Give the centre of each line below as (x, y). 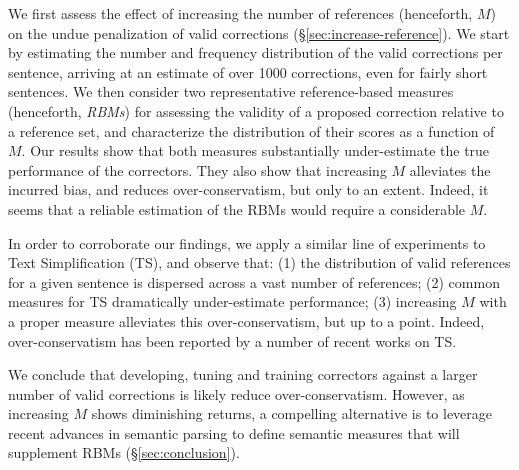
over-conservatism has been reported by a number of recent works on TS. (232, 340)
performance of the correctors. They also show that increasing (197, 169)
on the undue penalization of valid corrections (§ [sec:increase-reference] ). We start (259, 32)
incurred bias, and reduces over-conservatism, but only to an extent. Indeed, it (248, 189)
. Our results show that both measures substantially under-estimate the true (255, 150)
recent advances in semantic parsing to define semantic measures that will (234, 432)
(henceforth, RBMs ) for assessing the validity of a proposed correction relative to (256, 110)
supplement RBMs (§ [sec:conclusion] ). (124, 452)
